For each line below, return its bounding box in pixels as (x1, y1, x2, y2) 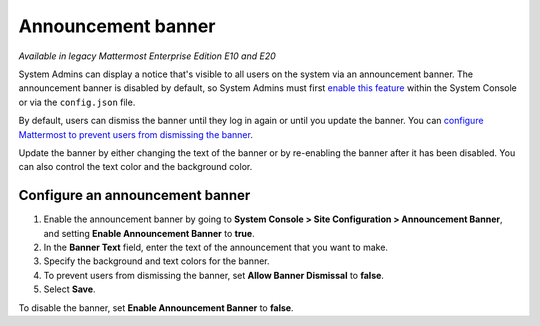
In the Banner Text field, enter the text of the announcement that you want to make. (43, 241, 389, 253)
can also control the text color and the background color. (18, 161, 253, 173)
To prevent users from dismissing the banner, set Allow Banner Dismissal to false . (43, 269, 385, 281)
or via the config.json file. (18, 96, 136, 108)
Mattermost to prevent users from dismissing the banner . (18, 128, 254, 140)
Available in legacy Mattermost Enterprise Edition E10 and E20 (18, 50, 276, 62)
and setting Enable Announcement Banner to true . (43, 227, 255, 239)
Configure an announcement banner (18, 187, 251, 204)
